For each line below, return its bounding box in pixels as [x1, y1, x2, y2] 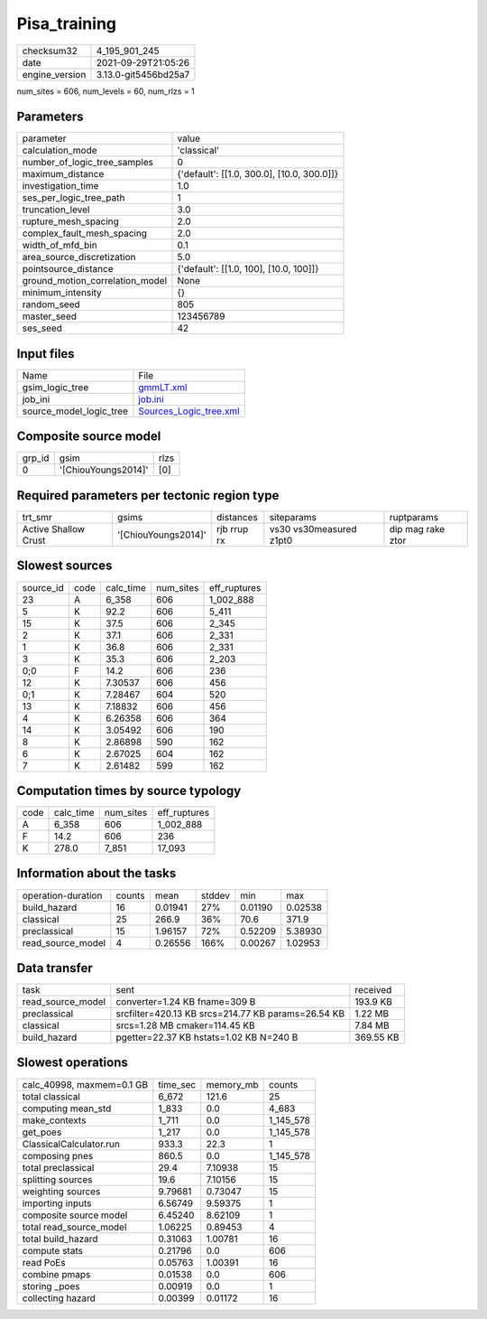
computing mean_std [22, 1102, 112, 1115]
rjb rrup [216, 523, 249, 535]
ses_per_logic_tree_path [22, 192, 125, 204]
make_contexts [22, 1114, 87, 1127]
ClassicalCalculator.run [22, 1137, 121, 1150]
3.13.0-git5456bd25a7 [96, 68, 190, 80]
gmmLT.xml [138, 380, 188, 393]
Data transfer [16, 960, 94, 976]
